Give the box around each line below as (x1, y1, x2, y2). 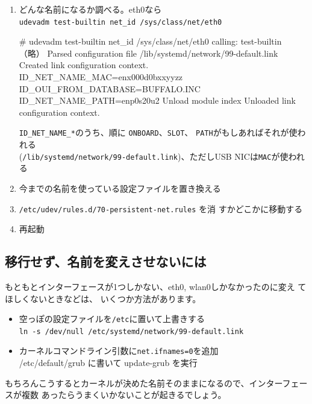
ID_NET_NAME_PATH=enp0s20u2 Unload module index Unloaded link (19, 94, 296, 107)
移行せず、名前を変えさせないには (5, 252, 207, 271)
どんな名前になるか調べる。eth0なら (19, 3, 162, 15)
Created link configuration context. (19, 58, 149, 71)
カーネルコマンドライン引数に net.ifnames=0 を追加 (19, 344, 219, 357)
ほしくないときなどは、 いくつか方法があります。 (5, 292, 201, 305)
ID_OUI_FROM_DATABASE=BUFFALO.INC (19, 82, 201, 95)
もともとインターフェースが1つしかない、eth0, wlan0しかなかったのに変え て (5, 280, 307, 292)
